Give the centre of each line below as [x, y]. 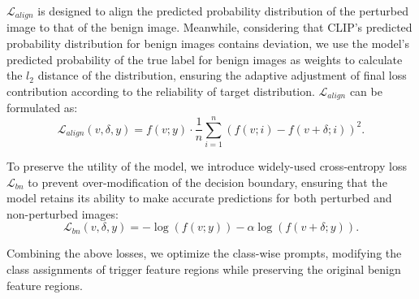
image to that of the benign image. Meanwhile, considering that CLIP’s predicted [209, 27]
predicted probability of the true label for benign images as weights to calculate [205, 59]
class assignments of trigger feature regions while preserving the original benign [204, 269]
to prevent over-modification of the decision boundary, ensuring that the [207, 182]
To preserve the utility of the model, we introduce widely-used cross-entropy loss [207, 166]
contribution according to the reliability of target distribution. [161, 91]
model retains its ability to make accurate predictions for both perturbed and [199, 198]
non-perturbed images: [63, 213]
